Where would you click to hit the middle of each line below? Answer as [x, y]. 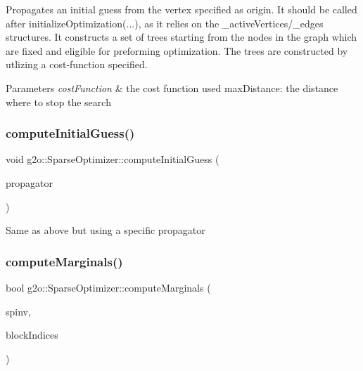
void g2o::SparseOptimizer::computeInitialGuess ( [113, 159]
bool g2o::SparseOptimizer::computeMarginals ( [108, 287]
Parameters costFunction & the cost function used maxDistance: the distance [172, 87]
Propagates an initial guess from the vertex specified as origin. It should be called [181, 9]
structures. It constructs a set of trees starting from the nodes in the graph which [181, 37]
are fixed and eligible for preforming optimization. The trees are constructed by [177, 50]
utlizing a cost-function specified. [77, 64]
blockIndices [32, 335]
